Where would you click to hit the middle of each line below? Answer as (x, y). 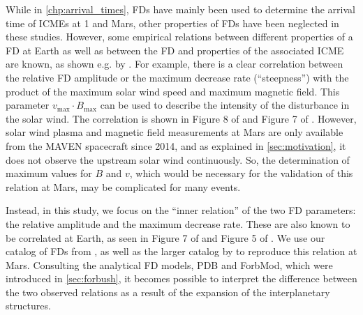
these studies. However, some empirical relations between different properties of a (179, 37)
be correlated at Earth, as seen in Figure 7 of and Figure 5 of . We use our (165, 237)
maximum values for (49, 173)
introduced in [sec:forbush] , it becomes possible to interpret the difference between (181, 278)
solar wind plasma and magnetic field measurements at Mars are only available (175, 132)
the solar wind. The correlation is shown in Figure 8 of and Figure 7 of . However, (181, 118)
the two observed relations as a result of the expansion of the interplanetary (168, 292)
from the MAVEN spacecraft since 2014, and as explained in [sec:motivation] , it (176, 145)
